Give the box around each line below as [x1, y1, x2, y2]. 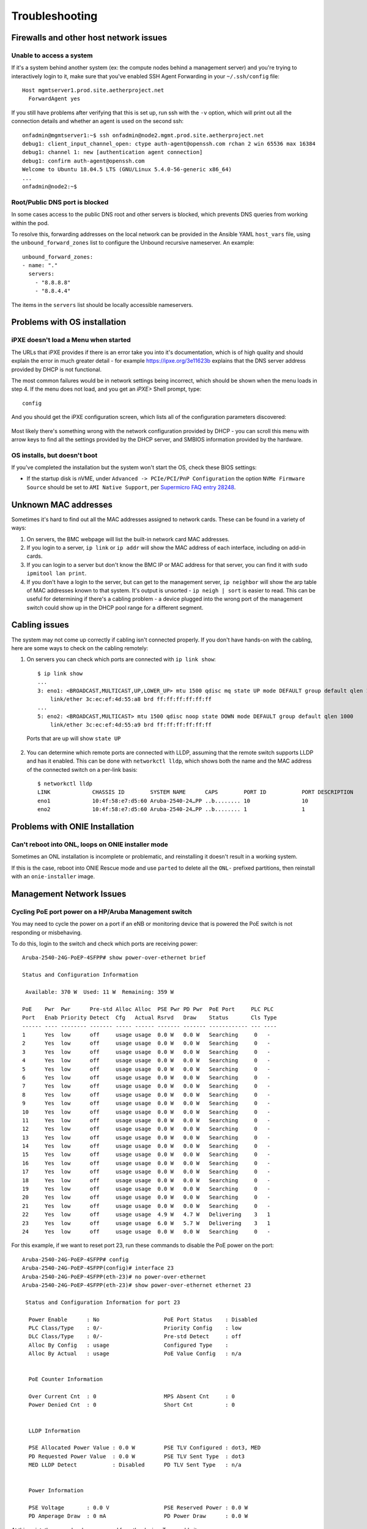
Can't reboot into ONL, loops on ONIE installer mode [11, 840, 168, 848]
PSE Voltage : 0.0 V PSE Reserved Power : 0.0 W [28, 1505, 248, 1511]
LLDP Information [28, 1427, 81, 1434]
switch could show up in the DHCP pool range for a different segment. [26, 604, 204, 611]
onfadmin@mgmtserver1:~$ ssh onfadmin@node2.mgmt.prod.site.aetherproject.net [22, 131, 264, 139]
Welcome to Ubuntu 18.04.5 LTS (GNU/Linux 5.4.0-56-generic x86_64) [22, 166, 232, 173]
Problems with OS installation [11, 317, 127, 327]
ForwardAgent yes [28, 95, 81, 102]
